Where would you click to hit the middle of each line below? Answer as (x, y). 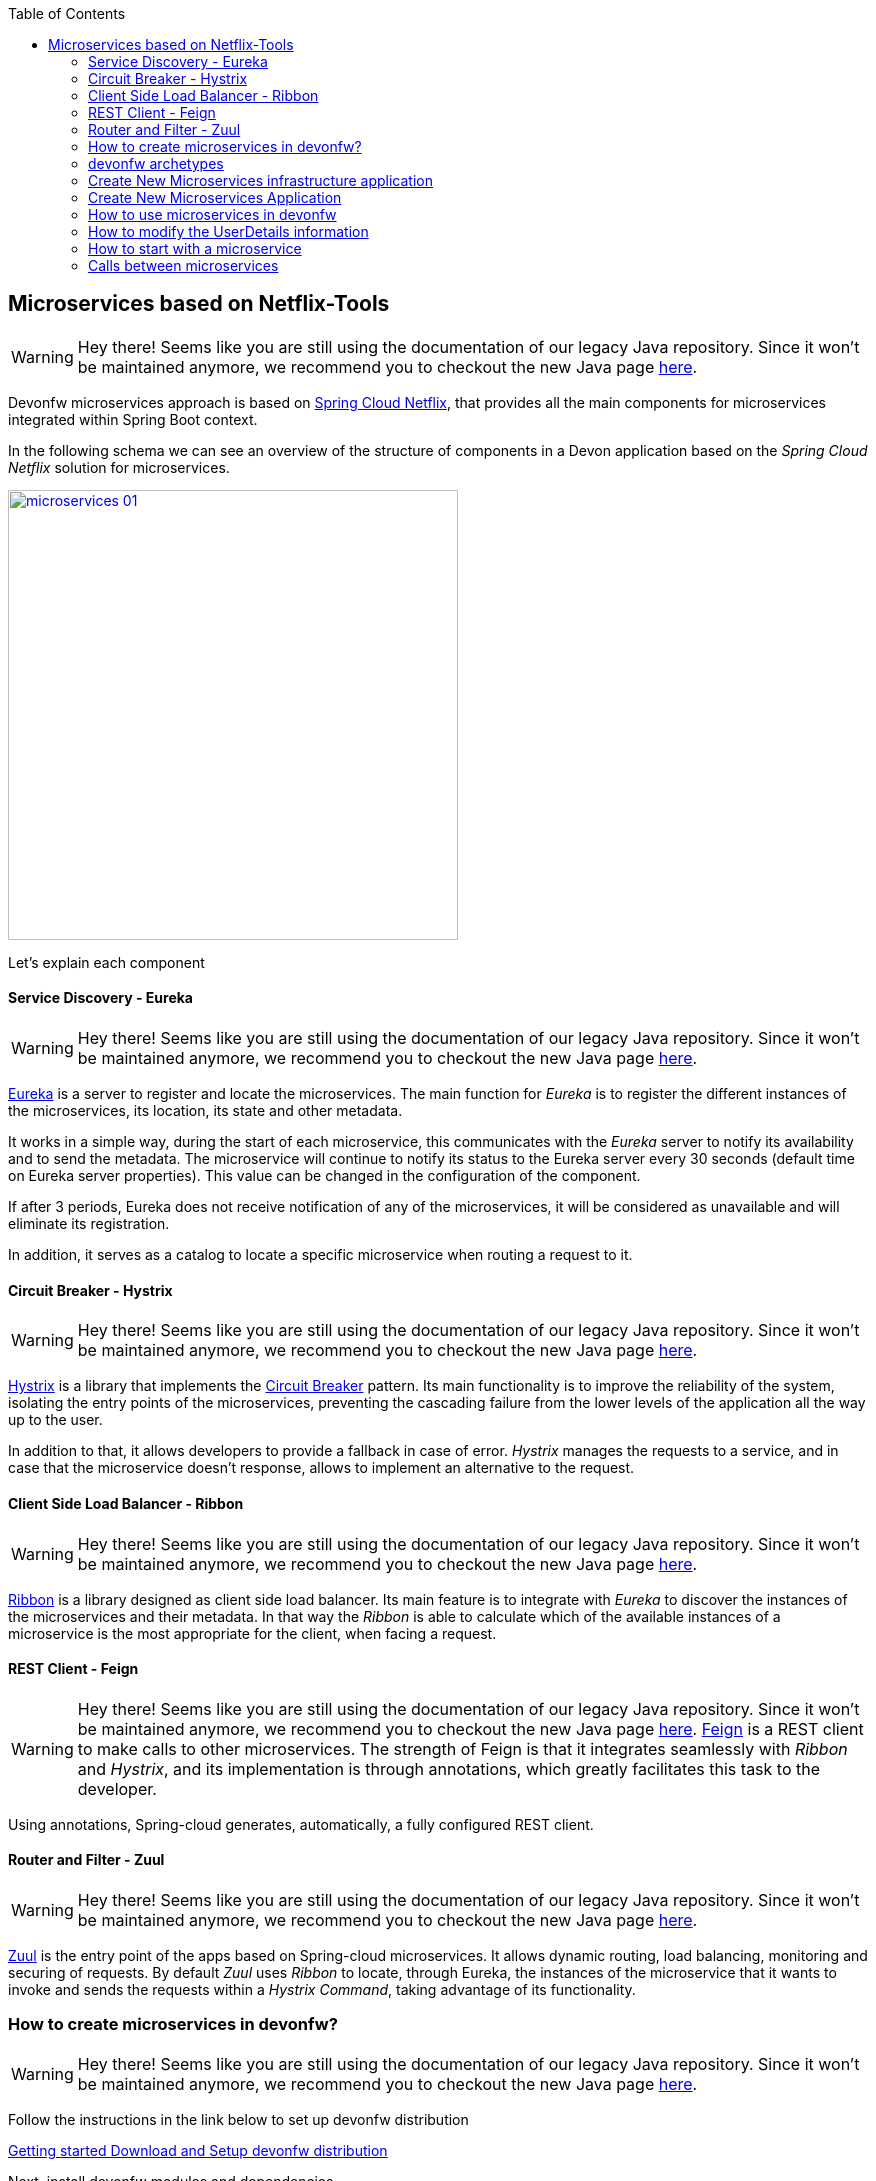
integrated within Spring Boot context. (133, 419)
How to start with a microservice (195, 248)
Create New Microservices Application (215, 197)
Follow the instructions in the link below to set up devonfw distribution (238, 2119)
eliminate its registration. (89, 1224)
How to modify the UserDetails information (228, 231)
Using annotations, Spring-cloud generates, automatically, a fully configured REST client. (301, 1824)
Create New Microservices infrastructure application (260, 180)
